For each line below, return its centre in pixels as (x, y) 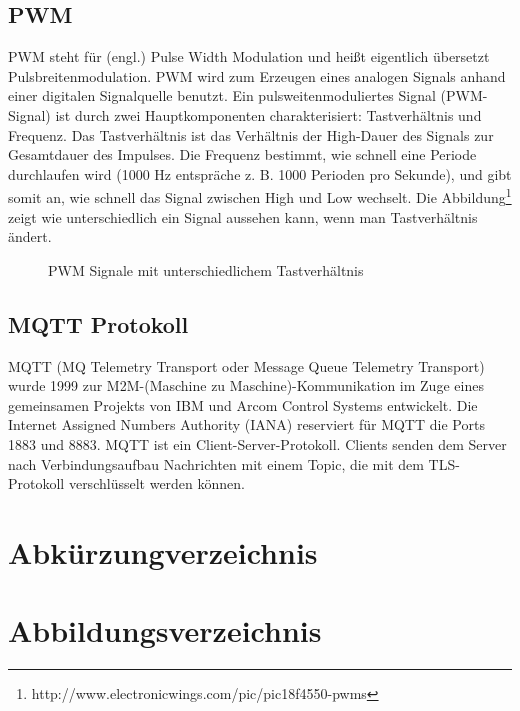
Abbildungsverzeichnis (165, 630)
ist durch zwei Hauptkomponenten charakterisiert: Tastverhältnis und (268, 114)
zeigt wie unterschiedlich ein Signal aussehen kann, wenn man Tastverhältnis (243, 216)
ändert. (30, 236)
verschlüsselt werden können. (156, 483)
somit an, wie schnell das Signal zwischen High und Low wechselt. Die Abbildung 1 (260, 196)
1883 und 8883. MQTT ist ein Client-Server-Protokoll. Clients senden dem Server (257, 443)
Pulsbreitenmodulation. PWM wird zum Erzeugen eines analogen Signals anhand (257, 75)
